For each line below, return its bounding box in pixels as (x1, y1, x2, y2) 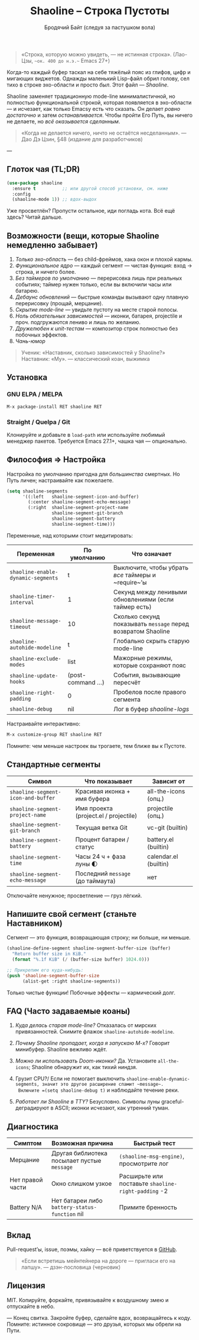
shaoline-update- (9, 672, 58, 679)
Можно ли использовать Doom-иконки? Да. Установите (15, 1057, 157, 1064)
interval (9, 599, 34, 606)
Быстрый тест (133, 1139, 176, 1147)
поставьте (119, 1179, 149, 1188)
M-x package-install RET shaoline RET (6, 404, 102, 410)
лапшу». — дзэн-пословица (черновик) (21, 1264, 121, 1271)
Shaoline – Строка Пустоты (30, 4, 170, 18)
